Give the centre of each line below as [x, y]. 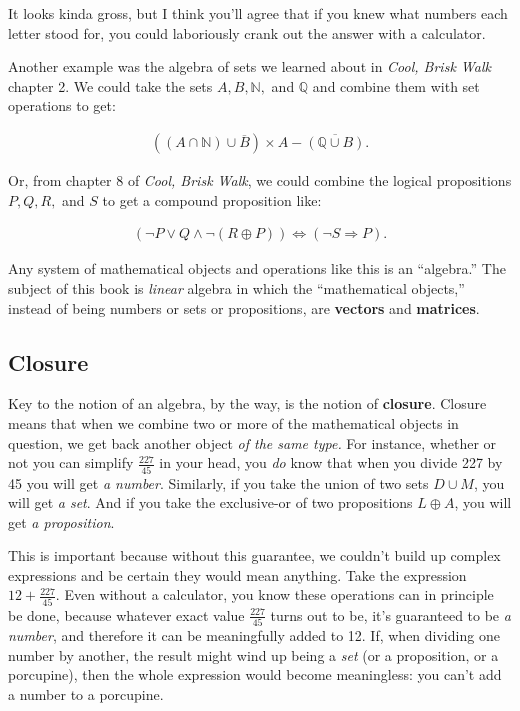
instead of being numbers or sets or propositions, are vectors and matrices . [244, 307]
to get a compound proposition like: [212, 199]
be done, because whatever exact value [126, 614]
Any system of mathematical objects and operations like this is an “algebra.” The [257, 268]
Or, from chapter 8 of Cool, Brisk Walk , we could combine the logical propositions [260, 180]
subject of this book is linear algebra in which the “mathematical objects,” [236, 288]
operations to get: [62, 105]
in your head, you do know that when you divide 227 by [331, 462]
